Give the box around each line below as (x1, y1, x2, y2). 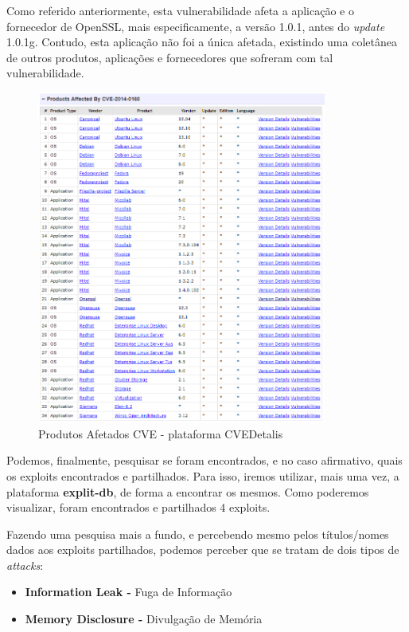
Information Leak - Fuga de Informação (25, 583, 232, 600)
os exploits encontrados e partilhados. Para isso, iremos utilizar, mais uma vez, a (6, 467, 399, 484)
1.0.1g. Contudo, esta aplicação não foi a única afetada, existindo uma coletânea (6, 33, 397, 50)
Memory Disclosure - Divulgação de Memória (25, 610, 263, 627)
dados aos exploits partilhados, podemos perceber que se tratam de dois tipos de (6, 541, 399, 558)
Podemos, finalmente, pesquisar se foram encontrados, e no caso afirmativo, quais (6, 452, 403, 469)
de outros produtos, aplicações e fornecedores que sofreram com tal (6, 49, 333, 65)
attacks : (6, 556, 44, 573)
